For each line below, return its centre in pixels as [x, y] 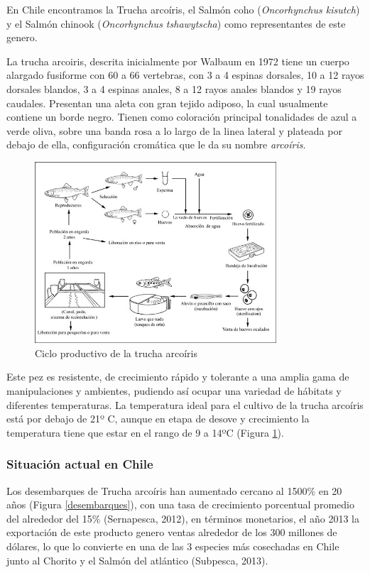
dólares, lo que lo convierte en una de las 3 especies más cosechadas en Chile [173, 546]
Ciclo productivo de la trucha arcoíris [116, 353]
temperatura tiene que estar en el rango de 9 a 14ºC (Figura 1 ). [145, 432]
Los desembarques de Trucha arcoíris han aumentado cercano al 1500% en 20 [174, 490]
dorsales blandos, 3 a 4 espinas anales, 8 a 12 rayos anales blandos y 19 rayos [174, 88]
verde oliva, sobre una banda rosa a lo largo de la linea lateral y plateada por [174, 130]
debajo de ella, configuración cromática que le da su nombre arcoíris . [156, 144]
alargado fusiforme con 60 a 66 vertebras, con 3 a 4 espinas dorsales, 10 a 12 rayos [185, 75]
